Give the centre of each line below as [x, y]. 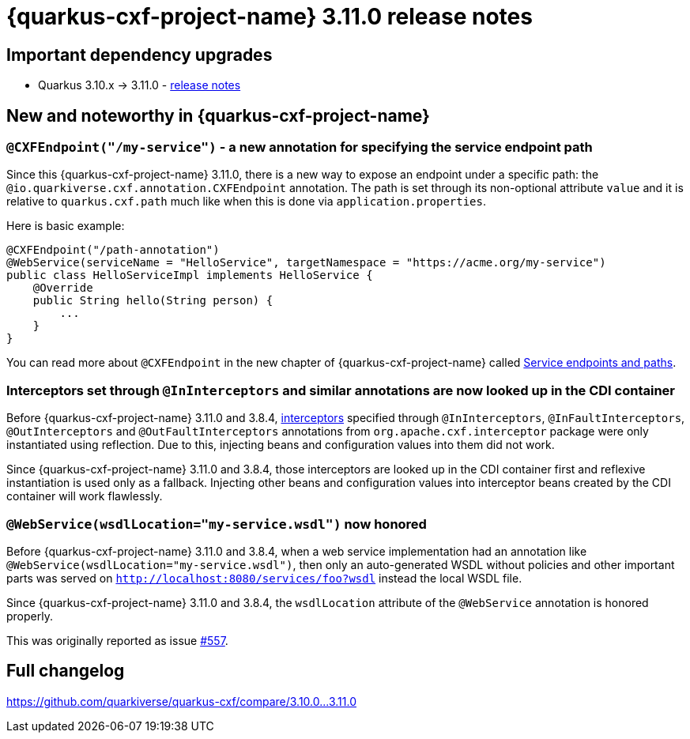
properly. [30, 616]
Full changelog [66, 671]
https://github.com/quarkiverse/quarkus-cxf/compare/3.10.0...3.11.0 [181, 701]
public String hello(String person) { [153, 301]
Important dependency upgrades [140, 55]
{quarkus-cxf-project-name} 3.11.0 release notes [270, 17]
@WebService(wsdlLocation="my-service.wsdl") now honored [217, 524]
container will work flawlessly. [85, 496]
